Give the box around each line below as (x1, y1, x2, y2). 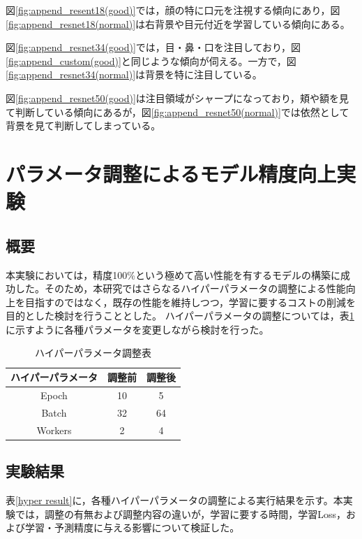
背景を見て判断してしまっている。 (6, 118, 161, 133)
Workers (36, 422, 72, 437)
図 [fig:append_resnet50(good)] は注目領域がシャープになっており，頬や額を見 (6, 90, 349, 105)
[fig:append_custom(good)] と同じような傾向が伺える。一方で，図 (6, 53, 296, 68)
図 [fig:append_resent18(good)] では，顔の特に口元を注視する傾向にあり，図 (6, 3, 340, 17)
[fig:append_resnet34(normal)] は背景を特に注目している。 (6, 67, 262, 82)
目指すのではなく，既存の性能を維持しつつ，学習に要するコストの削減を (24, 294, 356, 309)
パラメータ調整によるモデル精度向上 (6, 159, 337, 187)
